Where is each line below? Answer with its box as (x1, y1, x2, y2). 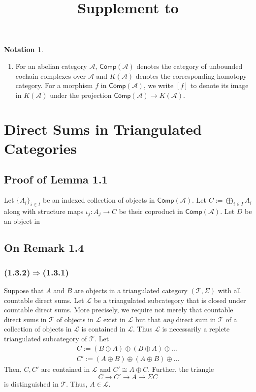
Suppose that (4, 285, 44, 295)
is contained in (81, 324, 126, 334)
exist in (103, 314, 126, 324)
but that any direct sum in (135, 314, 216, 324)
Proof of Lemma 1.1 (4, 172, 108, 187)
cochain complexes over (15, 70, 86, 81)
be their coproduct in (119, 206, 183, 216)
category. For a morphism (15, 80, 93, 90)
